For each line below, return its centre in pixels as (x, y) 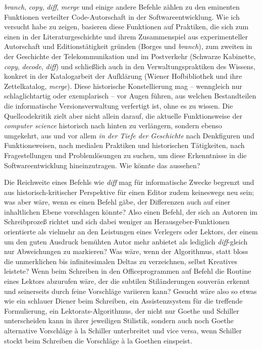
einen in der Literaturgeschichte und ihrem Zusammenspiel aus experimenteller (126, 36)
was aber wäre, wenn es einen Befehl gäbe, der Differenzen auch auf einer (117, 202)
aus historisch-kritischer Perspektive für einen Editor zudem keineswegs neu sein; (129, 192)
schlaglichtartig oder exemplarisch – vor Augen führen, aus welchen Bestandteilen (130, 96)
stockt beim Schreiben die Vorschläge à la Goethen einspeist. (98, 340)
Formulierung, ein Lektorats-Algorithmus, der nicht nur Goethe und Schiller (122, 310)
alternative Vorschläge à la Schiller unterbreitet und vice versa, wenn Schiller (123, 330)
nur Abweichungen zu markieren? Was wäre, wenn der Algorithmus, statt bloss (126, 251)
